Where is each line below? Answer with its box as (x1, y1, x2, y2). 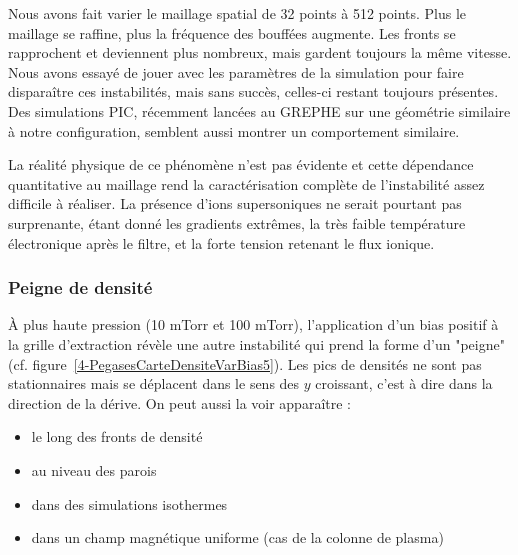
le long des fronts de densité (31, 426, 203, 447)
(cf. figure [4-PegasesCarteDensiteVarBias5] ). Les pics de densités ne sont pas (8, 353, 482, 374)
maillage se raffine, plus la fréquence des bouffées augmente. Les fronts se (8, 22, 456, 43)
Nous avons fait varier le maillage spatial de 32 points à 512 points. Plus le (8, 3, 467, 23)
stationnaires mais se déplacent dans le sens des (8, 373, 300, 394)
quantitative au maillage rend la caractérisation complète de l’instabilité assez (8, 173, 485, 194)
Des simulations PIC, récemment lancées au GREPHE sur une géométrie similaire (8, 100, 511, 121)
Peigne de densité (8, 275, 153, 300)
